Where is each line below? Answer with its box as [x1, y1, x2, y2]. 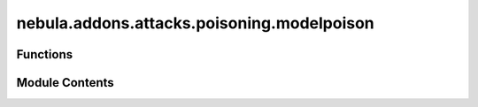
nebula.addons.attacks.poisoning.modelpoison [16, 13, 375, 33]
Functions [16, 47, 73, 62]
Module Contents [16, 75, 114, 90]
